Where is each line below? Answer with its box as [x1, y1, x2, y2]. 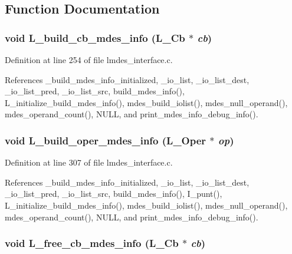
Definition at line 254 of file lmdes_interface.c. [5, 54, 173, 65]
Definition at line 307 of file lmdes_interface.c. [5, 156, 173, 169]
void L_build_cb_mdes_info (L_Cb [5, 30, 185, 45]
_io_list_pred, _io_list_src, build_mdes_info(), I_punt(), [5, 187, 222, 200]
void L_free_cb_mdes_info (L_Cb [5, 236, 179, 250]
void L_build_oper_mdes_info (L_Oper [5, 133, 206, 147]
